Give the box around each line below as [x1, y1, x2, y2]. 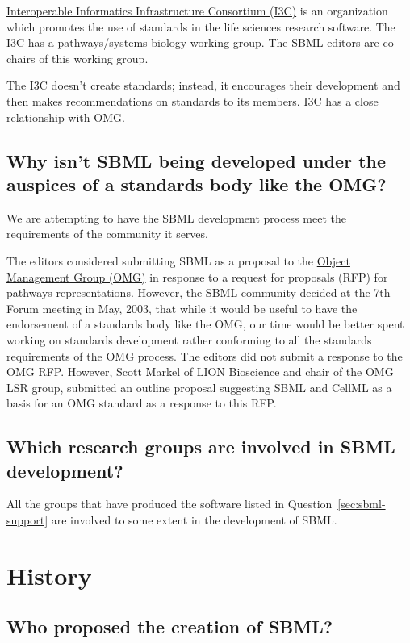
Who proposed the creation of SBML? [6, 614, 333, 639]
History [6, 558, 92, 591]
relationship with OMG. [6, 108, 125, 125]
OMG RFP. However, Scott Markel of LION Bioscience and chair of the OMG [6, 363, 394, 380]
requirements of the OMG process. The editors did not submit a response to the [6, 347, 403, 364]
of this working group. [39, 49, 149, 66]
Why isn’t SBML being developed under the [6, 148, 386, 173]
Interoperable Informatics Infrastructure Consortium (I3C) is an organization [6, 2, 388, 19]
